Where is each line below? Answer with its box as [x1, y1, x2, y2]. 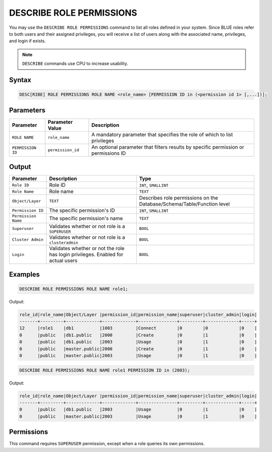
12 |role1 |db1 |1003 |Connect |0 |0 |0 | [19, 325, 257, 331]
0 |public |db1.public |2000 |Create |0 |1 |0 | [19, 332, 257, 338]
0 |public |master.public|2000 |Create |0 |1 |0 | [19, 346, 257, 352]
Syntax [9, 76, 31, 84]
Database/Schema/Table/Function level [139, 201, 230, 207]
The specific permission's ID [49, 207, 115, 214]
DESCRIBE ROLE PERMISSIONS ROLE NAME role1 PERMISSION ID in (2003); [19, 367, 190, 373]
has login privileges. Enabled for [49, 251, 124, 258]
